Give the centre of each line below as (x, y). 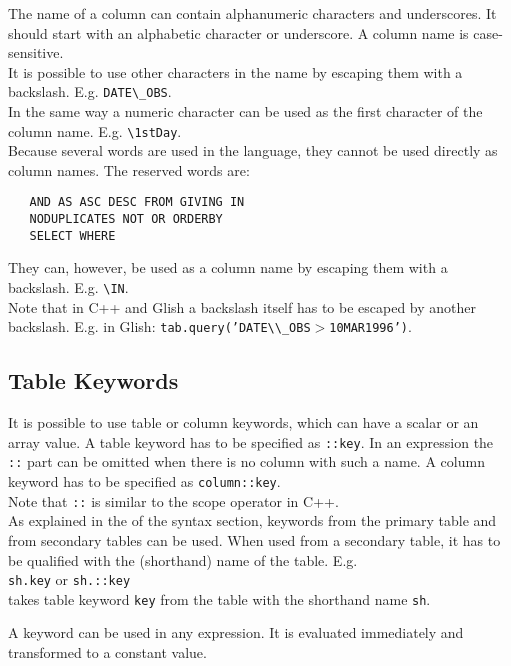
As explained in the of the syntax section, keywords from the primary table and (252, 520)
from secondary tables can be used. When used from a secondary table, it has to (254, 539)
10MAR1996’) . (370, 326)
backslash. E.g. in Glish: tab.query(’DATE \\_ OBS (159, 326)
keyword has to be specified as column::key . (144, 481)
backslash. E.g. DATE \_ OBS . (90, 91)
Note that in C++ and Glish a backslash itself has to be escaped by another (242, 306)
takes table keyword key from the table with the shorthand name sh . (219, 598)
